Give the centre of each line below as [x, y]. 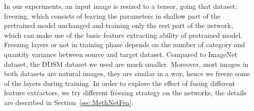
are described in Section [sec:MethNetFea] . [69, 102]
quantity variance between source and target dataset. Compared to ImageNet [121, 54]
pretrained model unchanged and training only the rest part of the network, [119, 25]
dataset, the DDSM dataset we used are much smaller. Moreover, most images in [126, 64]
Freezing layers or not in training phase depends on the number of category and [125, 44]
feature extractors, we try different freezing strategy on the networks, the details [125, 93]
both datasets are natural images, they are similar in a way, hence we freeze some [127, 73]
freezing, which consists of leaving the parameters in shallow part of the [112, 15]
